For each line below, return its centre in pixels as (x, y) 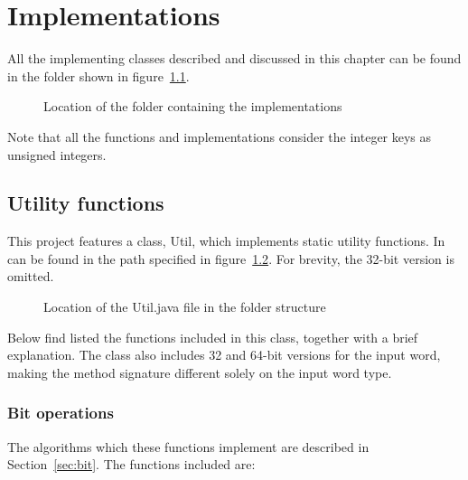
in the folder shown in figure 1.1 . (98, 75)
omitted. (31, 276)
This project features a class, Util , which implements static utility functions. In (226, 241)
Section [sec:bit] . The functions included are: (131, 464)
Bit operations (61, 413)
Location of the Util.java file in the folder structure (185, 307)
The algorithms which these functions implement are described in (188, 446)
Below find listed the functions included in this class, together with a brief (213, 337)
